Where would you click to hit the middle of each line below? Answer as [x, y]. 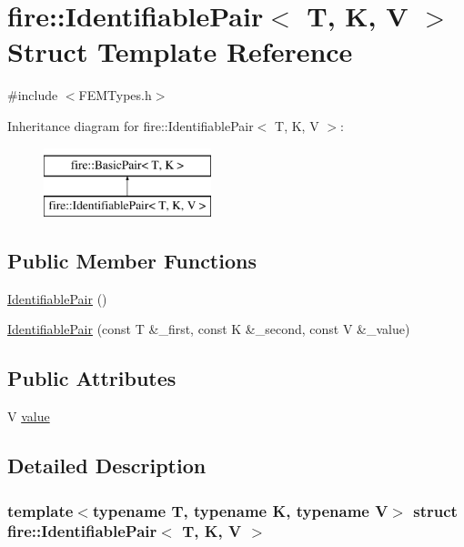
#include [33, 95]
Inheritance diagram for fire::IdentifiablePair [131, 125]
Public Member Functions [132, 261]
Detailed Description [107, 466]
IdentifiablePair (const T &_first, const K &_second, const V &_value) [209, 329]
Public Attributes [92, 378]
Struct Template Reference [180, 51]
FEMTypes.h [115, 95]
